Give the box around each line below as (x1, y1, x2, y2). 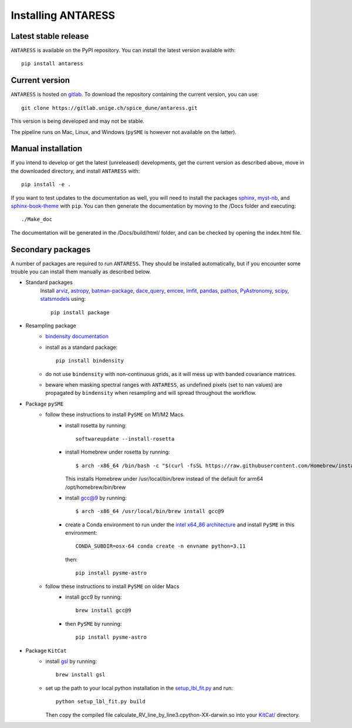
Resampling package (25, 322, 76, 329)
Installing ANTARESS (11, 9, 116, 22)
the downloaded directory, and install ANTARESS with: (11, 167, 140, 175)
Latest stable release (11, 31, 89, 41)
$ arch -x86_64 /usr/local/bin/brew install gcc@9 (75, 508, 224, 515)
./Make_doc (21, 216, 53, 223)
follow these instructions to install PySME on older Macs (45, 582, 180, 590)
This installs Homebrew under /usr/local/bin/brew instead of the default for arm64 (65, 475, 263, 482)
